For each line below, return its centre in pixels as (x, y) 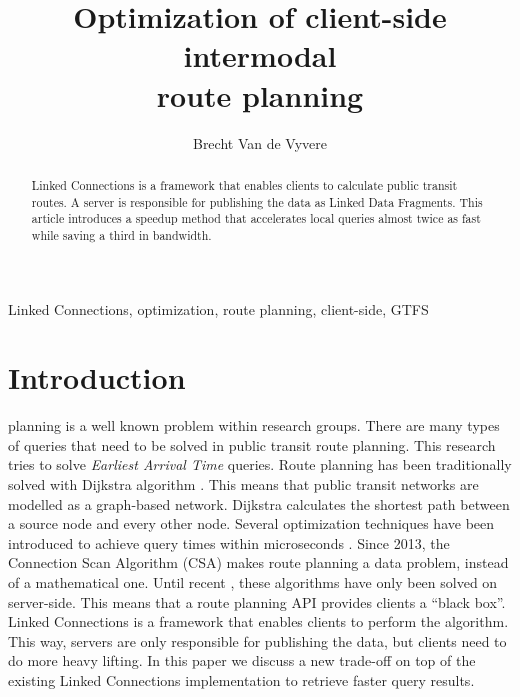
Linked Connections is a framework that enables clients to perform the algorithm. (258, 621)
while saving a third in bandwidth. (121, 234)
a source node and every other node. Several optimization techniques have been (251, 523)
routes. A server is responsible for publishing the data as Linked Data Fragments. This (257, 201)
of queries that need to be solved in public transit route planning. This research (252, 444)
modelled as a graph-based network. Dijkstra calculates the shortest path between (259, 503)
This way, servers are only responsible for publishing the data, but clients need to (257, 640)
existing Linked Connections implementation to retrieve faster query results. (241, 679)
